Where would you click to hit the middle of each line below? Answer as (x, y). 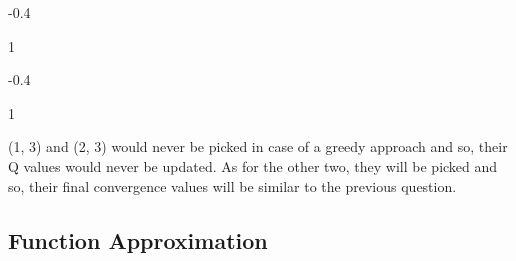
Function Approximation (138, 239)
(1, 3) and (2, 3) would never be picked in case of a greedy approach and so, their (258, 146)
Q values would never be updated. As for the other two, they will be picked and (253, 165)
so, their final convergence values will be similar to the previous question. (232, 185)
